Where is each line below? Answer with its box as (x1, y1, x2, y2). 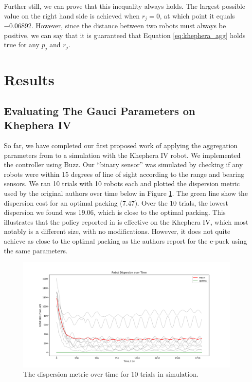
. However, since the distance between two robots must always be (31, 20, 226, 31)
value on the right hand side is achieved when (4, 10, 140, 20)
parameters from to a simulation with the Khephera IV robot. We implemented (4, 150, 241, 160)
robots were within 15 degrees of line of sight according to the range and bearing (4, 169, 245, 179)
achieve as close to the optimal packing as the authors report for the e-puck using (4, 235, 247, 246)
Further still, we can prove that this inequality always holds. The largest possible (4, 1, 245, 11)
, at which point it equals (160, 10, 235, 20)
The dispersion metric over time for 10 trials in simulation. (23, 369, 198, 379)
